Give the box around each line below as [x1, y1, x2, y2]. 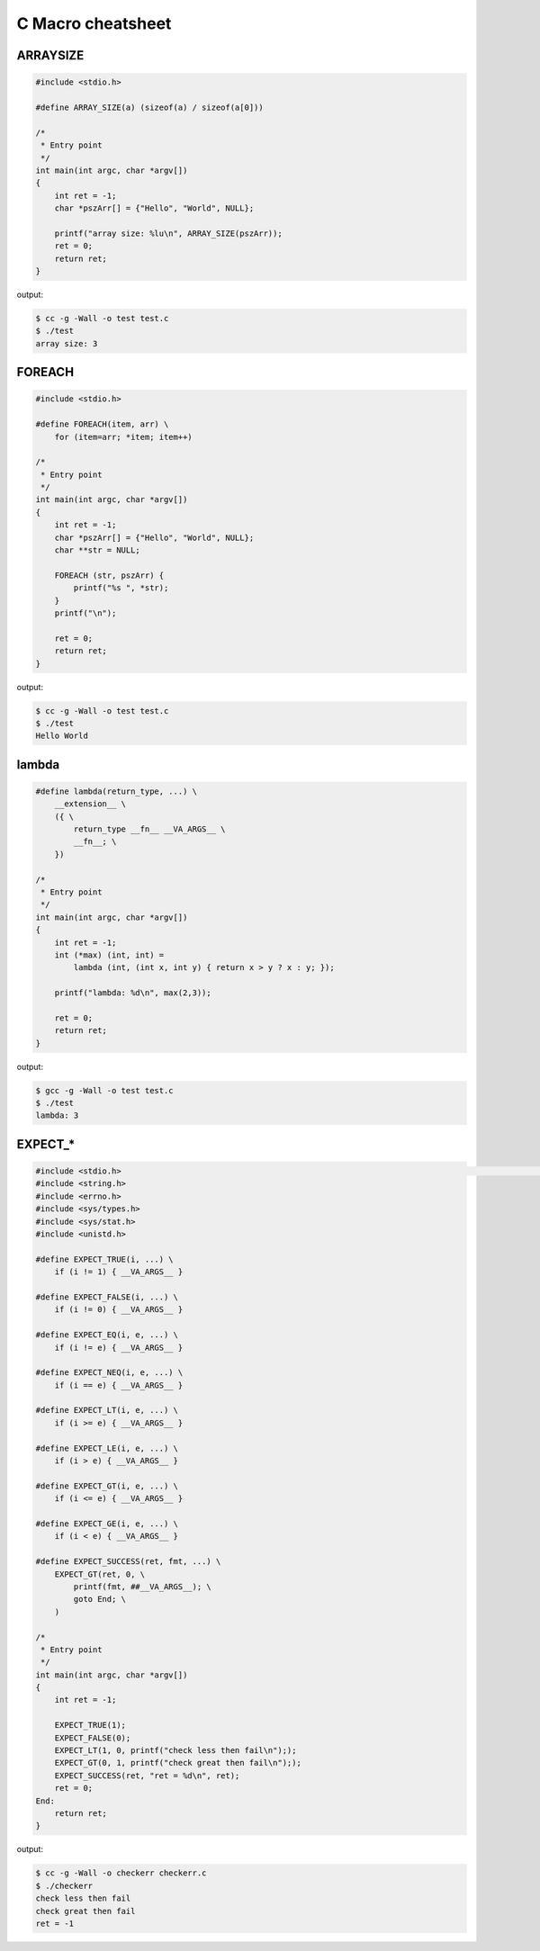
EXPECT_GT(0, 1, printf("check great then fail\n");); [54, 1758, 301, 1768]
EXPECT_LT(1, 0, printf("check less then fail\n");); [54, 1746, 297, 1756]
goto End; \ [73, 1594, 126, 1605]
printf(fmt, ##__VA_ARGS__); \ [73, 1581, 211, 1592]
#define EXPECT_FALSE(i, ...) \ [35, 1291, 179, 1302]
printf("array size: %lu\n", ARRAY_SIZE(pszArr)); [54, 228, 283, 238]
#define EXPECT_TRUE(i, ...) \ [35, 1254, 175, 1264]
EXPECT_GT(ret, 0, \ [54, 1569, 146, 1579]
